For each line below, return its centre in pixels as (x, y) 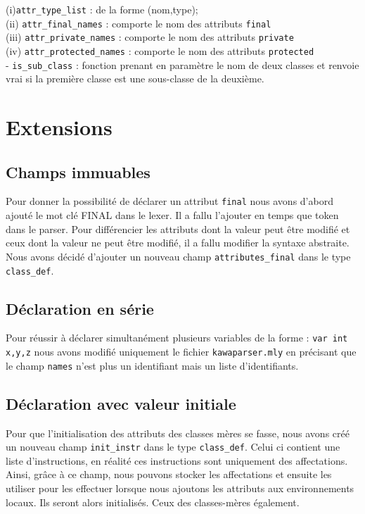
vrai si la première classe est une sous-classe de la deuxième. (135, 79)
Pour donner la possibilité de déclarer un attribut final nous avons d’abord (169, 201)
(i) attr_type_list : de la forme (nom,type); (102, 9)
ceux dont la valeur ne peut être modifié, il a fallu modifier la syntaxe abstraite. (178, 243)
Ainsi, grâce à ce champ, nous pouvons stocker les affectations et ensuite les (169, 474)
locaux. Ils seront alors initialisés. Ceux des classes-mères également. (153, 502)
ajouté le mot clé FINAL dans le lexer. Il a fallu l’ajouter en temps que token (172, 215)
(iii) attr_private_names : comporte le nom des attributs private (150, 37)
